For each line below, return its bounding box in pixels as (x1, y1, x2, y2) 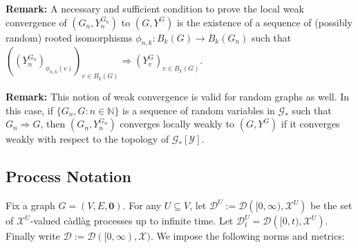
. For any (122, 198, 162, 213)
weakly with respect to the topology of (6, 132, 169, 146)
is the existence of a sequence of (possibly (176, 15, 352, 29)
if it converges (281, 116, 340, 131)
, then (40, 116, 66, 131)
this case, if (6, 103, 53, 117)
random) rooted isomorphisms (6, 30, 133, 44)
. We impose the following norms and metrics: (150, 229, 345, 243)
